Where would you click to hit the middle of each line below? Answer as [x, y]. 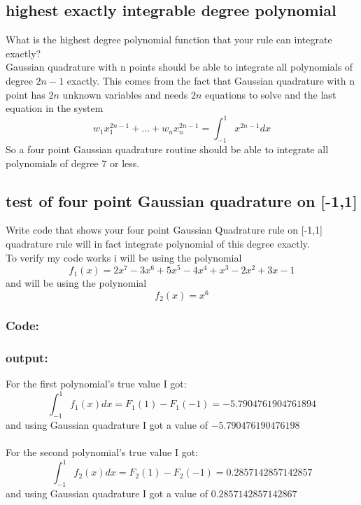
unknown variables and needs [125, 94]
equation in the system [55, 108]
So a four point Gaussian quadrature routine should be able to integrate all [167, 149]
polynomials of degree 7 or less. [73, 163]
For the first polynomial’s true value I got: [96, 384]
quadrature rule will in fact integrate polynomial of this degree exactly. [158, 244]
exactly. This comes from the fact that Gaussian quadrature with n [211, 80]
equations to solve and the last [271, 94]
